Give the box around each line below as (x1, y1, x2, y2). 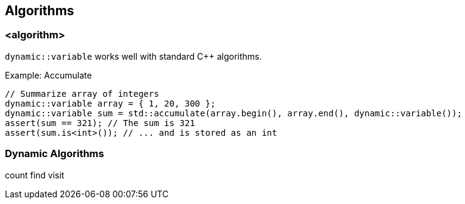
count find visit (5, 169, 65, 180)
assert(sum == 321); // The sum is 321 (5, 118, 195, 128)
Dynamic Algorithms (5, 147, 104, 160)
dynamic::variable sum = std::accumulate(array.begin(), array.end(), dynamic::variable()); (5, 108, 463, 118)
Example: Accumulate (5, 69, 92, 80)
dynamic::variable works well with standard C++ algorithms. (5, 51, 262, 62)
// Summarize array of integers (5, 88, 159, 99)
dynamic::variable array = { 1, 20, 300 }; (5, 98, 216, 108)
